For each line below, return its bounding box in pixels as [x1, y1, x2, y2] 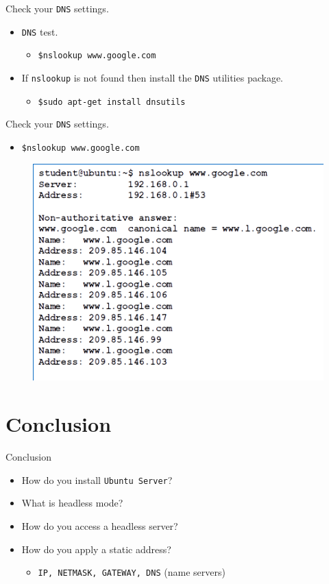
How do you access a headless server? [21, 519, 178, 533]
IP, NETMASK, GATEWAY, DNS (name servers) [38, 565, 226, 579]
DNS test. [21, 24, 58, 38]
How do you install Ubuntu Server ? [21, 472, 173, 487]
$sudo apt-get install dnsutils [38, 97, 186, 107]
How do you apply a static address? [21, 542, 171, 556]
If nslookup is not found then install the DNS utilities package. [21, 70, 283, 84]
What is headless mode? [21, 496, 123, 510]
